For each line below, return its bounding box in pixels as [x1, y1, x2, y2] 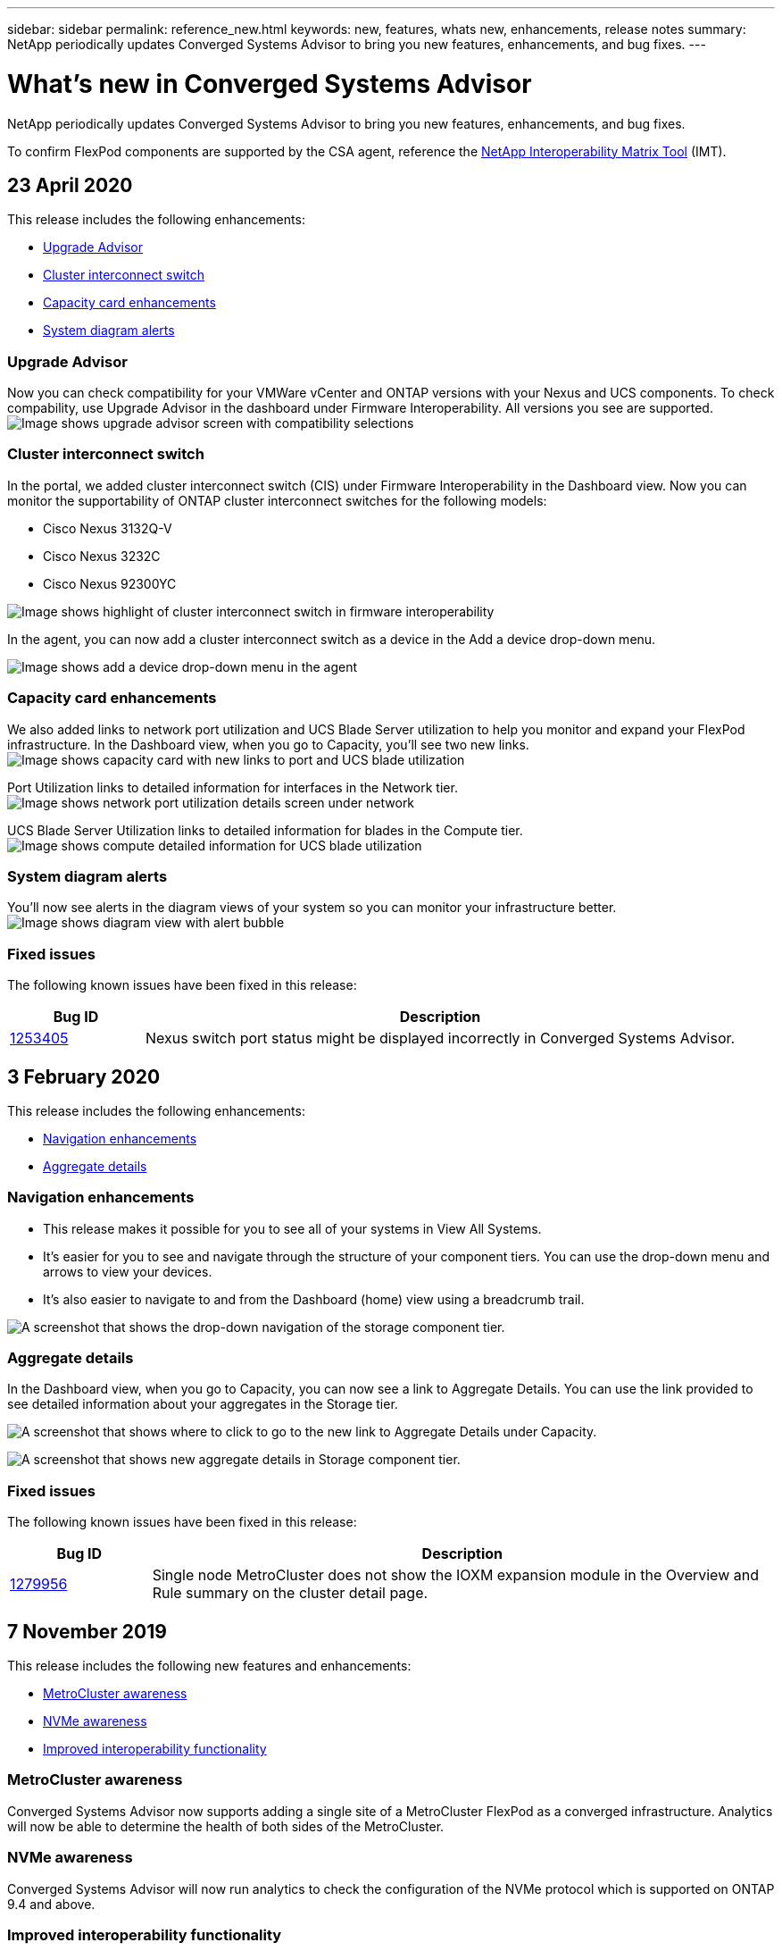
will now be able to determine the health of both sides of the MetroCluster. [7, 1818, 445, 1834]
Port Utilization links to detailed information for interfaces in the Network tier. [7, 779, 458, 795]
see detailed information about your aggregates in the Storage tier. [7, 1396, 398, 1412]
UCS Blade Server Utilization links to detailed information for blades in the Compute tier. [7, 822, 523, 838]
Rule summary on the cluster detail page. [152, 1584, 428, 1603]
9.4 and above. [7, 1896, 96, 1912]
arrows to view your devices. [43, 1263, 212, 1279]
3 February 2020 [7, 1065, 161, 1088]
